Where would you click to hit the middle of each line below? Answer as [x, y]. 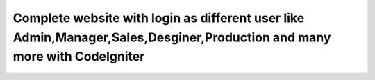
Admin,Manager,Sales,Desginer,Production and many [172, 37]
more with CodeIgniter [79, 57]
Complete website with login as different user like [159, 18]
